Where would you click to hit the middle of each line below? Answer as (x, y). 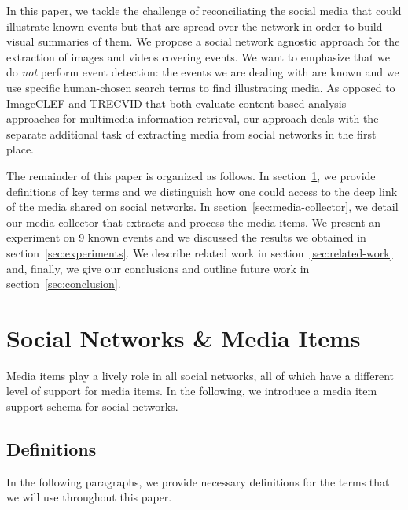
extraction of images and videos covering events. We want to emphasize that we (198, 56)
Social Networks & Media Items (184, 337)
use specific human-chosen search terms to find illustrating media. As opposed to (201, 87)
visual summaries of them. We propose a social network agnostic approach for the (203, 41)
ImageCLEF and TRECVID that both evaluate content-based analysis (176, 103)
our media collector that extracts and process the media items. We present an (194, 222)
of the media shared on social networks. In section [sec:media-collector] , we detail (202, 207)
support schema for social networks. (92, 406)
